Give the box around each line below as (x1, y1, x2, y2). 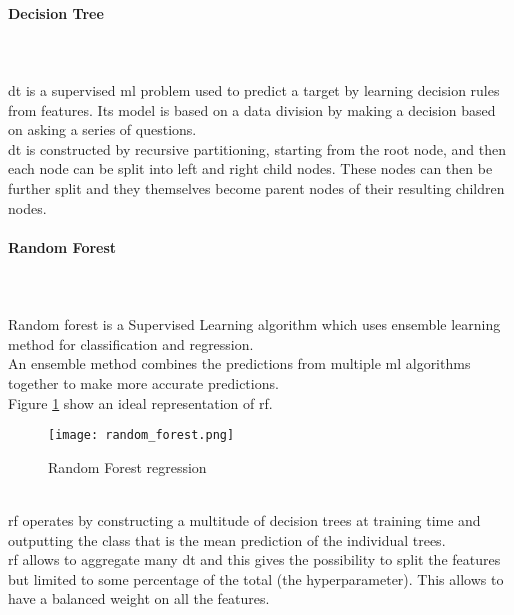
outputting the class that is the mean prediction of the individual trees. (8, 529, 446, 550)
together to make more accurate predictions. (8, 372, 279, 393)
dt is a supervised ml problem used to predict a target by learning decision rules (8, 79, 500, 100)
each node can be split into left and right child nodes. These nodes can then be (8, 158, 493, 179)
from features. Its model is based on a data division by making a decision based (8, 99, 496, 120)
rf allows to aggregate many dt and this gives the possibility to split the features (8, 549, 501, 570)
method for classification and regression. (8, 333, 254, 354)
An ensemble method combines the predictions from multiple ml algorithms (8, 353, 471, 374)
